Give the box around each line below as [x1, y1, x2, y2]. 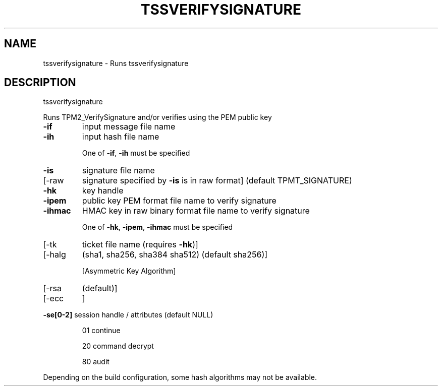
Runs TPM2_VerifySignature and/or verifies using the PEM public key [43, 113, 272, 122]
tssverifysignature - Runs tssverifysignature [43, 58, 189, 68]
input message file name [82, 121, 176, 132]
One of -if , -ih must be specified [82, 149, 190, 158]
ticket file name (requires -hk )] [82, 239, 198, 250]
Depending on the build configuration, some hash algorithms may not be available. [43, 373, 317, 382]
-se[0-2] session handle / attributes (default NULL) [43, 310, 213, 319]
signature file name [82, 165, 155, 176]
